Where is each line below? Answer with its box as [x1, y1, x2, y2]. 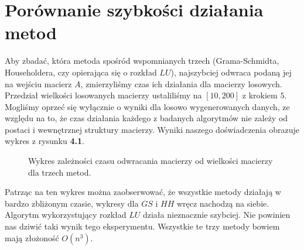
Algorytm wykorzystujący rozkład [5, 208, 127, 221]
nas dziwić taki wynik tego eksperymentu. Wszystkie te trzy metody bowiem [5, 220, 280, 232]
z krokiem [242, 89, 278, 101]
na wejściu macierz [5, 77, 72, 90]
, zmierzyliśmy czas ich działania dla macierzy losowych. [80, 77, 282, 90]
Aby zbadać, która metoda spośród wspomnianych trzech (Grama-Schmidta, [5, 54, 279, 67]
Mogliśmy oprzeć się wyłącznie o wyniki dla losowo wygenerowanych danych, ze [5, 100, 290, 112]
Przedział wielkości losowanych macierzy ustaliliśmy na [5, 89, 202, 101]
